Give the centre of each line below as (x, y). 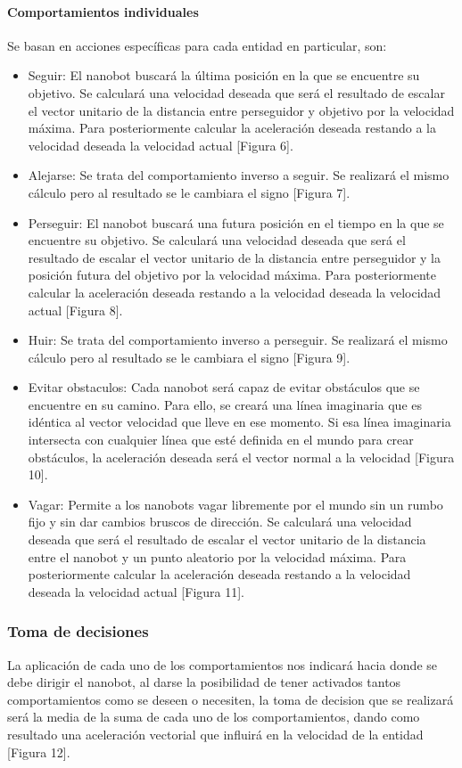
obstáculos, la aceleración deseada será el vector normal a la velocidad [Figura (241, 457)
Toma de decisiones (78, 631)
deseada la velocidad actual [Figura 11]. (136, 591)
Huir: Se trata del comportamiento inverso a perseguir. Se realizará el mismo (238, 340)
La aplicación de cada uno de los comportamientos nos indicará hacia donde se (223, 664)
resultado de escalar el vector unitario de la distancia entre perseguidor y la (234, 257)
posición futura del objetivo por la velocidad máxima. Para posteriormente (232, 275)
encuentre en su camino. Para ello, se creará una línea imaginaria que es (225, 404)
